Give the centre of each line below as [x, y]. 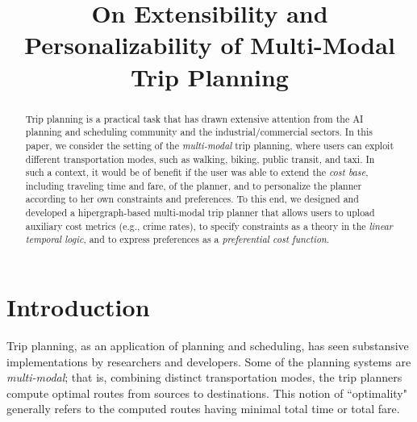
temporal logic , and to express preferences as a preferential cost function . [177, 239]
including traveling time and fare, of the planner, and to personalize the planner [194, 185]
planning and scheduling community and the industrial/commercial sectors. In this [199, 132]
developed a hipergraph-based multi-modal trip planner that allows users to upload [200, 213]
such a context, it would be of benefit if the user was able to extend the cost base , [197, 172]
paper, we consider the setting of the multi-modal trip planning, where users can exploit [210, 145]
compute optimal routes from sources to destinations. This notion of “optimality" [207, 393]
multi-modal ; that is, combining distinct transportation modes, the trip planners [204, 377]
